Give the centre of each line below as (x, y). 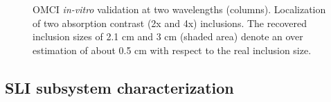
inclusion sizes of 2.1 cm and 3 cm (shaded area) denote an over (168, 36)
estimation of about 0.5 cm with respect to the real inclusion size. (172, 50)
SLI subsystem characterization (119, 87)
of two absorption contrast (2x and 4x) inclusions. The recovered (170, 23)
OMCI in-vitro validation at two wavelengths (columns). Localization (179, 9)
